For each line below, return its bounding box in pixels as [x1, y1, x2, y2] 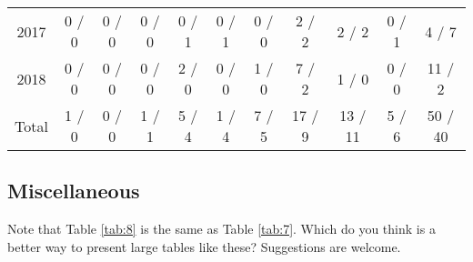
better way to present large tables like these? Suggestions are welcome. [7, 237, 401, 256]
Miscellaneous [7, 176, 140, 205]
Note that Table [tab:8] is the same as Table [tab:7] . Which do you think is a [7, 219, 436, 238]
